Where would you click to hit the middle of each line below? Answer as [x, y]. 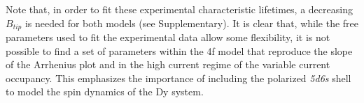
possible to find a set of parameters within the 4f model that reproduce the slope [179, 50]
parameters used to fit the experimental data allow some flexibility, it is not [168, 37]
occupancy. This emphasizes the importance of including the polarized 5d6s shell [178, 78]
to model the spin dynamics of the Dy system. [105, 92]
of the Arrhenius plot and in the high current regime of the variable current [168, 64]
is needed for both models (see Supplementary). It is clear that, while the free [192, 23]
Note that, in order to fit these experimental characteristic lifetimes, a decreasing [179, 9]
